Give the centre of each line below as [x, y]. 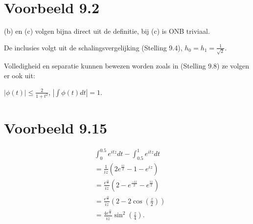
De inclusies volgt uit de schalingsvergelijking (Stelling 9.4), [93, 47]
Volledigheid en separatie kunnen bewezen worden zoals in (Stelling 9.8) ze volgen [127, 66]
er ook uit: [20, 76]
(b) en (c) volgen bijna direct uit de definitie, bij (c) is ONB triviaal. [107, 31]
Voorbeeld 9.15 [56, 127]
